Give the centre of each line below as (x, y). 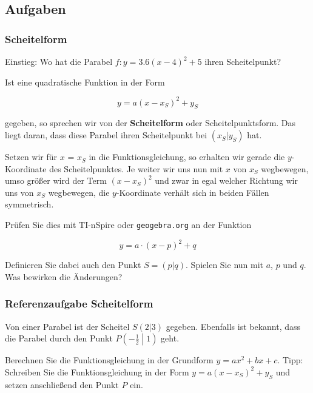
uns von (19, 192)
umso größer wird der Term (56, 180)
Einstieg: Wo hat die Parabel (59, 61)
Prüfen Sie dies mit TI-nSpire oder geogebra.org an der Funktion (128, 225)
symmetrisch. (29, 204)
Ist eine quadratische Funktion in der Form (85, 82)
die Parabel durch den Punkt (59, 338)
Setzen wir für (31, 157)
